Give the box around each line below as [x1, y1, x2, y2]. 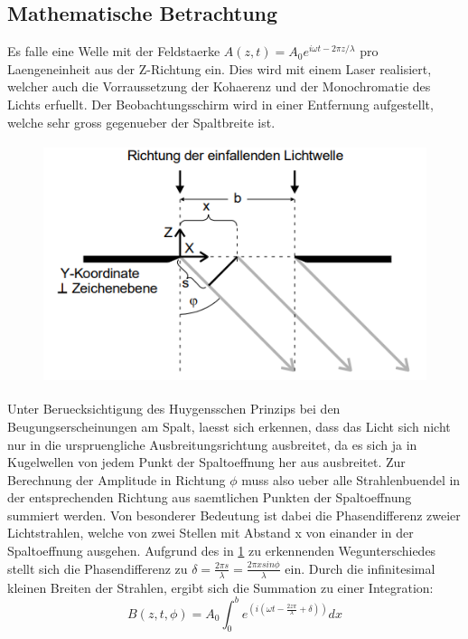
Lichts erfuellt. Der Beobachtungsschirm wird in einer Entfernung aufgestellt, [7, 94, 434, 113]
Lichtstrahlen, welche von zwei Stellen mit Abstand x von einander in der [7, 523, 414, 542]
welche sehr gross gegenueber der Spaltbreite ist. [7, 112, 276, 131]
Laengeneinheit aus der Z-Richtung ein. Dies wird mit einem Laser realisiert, [7, 59, 432, 78]
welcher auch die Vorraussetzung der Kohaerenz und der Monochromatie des [7, 77, 431, 96]
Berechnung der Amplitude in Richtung [7, 470, 226, 489]
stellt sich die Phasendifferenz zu [7, 558, 188, 577]
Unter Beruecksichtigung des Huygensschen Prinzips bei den [7, 399, 341, 418]
